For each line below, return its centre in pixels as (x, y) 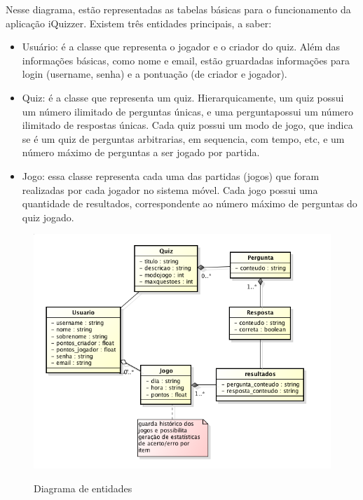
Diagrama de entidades (83, 488)
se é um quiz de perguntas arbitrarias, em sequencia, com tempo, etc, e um (183, 138)
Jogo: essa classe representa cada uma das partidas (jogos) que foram (171, 175)
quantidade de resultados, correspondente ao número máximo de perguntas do (190, 203)
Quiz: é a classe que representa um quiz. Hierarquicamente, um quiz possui (183, 97)
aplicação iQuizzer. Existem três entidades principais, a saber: (139, 23)
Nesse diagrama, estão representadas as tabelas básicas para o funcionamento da (178, 9)
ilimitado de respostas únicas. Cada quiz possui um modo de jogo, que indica (187, 125)
